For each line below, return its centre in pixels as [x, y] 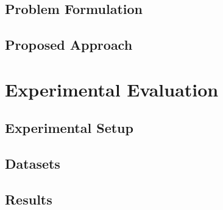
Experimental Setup [69, 128]
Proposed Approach [69, 45]
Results [29, 199]
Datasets [33, 164]
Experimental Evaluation [112, 89]
